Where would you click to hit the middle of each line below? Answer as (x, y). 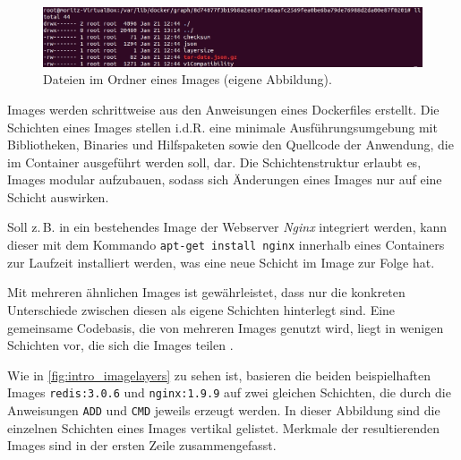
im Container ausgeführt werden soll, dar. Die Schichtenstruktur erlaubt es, (214, 162)
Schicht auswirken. (58, 196)
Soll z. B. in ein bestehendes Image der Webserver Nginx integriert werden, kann (227, 227)
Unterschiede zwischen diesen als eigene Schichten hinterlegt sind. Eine (201, 309)
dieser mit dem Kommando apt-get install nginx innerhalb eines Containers (226, 245)
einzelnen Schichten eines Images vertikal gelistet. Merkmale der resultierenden (224, 427)
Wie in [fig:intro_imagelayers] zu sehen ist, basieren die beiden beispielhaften (219, 375)
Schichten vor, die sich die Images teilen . (120, 345)
